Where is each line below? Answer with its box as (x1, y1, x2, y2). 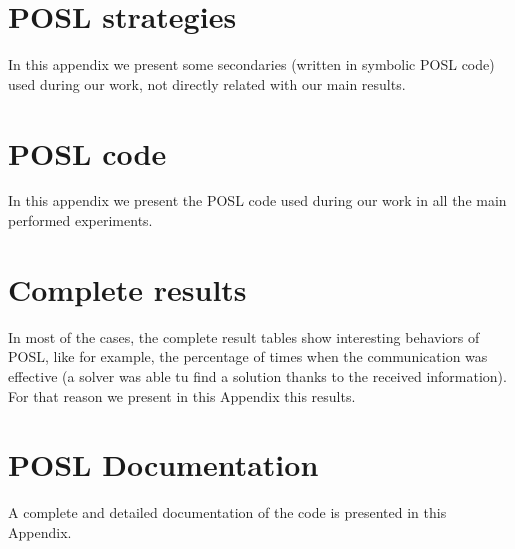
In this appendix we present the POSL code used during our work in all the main (8, 190, 507, 211)
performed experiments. (8, 210, 153, 231)
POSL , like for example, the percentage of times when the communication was (8, 346, 488, 367)
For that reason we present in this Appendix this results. (8, 385, 356, 406)
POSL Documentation (8, 444, 319, 485)
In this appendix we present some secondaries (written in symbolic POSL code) (8, 54, 495, 75)
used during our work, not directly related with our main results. (8, 73, 406, 94)
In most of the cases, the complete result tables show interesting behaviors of (8, 326, 480, 347)
